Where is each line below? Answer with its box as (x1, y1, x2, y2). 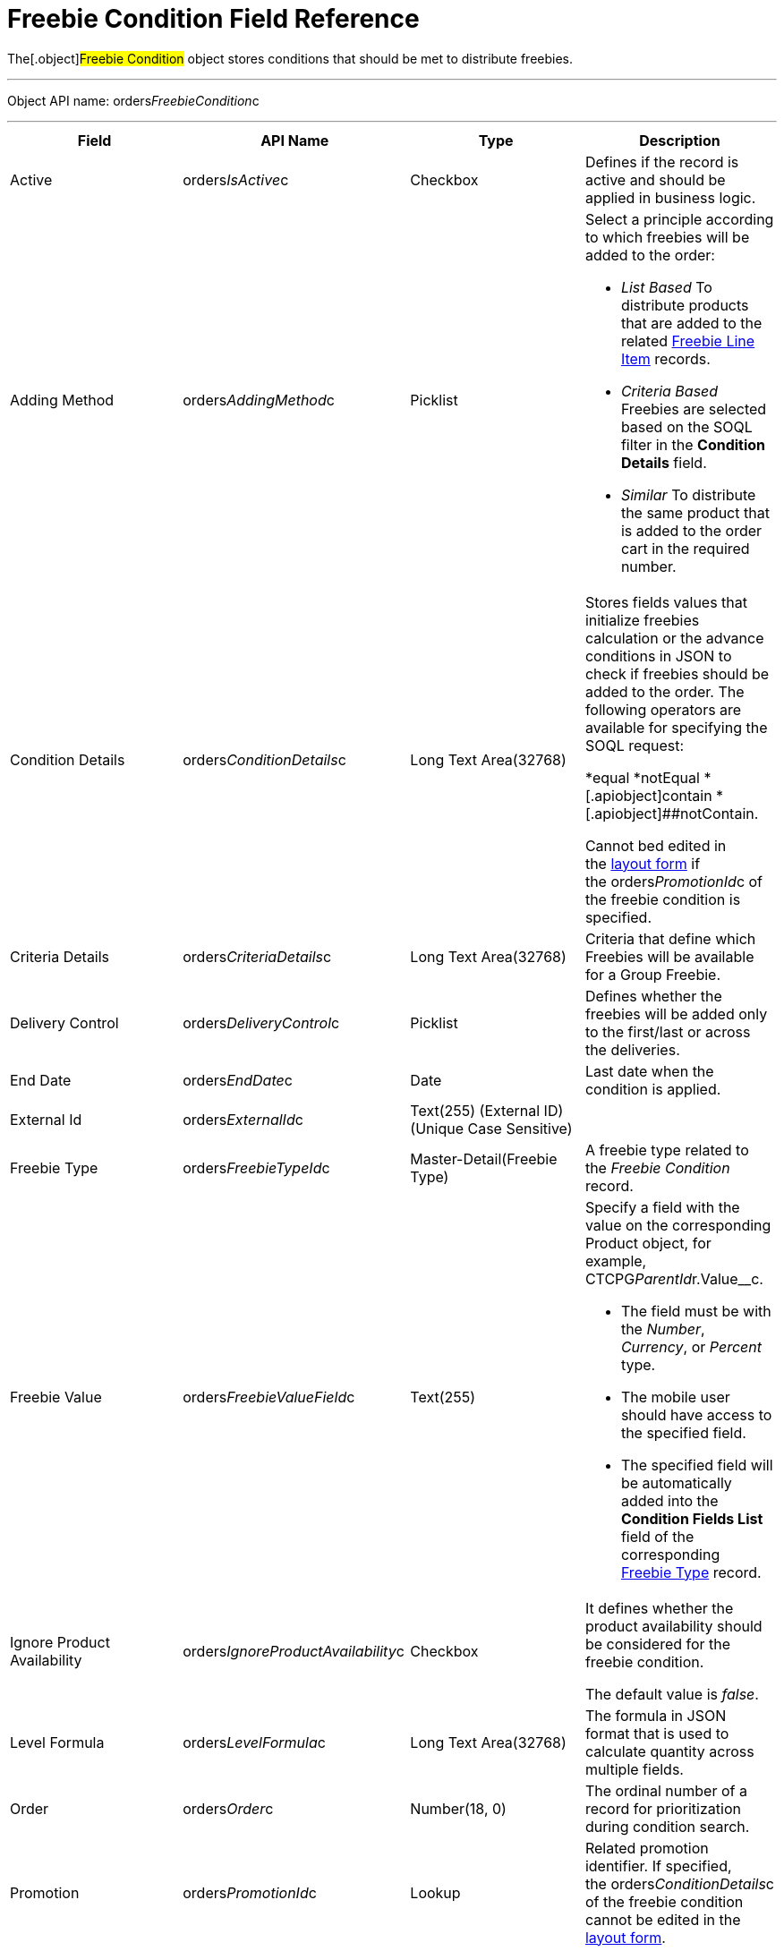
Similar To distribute (620, 485, 756, 504)
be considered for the (584, 1634, 731, 1653)
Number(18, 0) (410, 1799, 507, 1818)
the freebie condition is (584, 890, 741, 908)
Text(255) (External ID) (410, 1101, 564, 1120)
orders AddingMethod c (183, 390, 335, 409)
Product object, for (584, 1233, 712, 1252)
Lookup (410, 1883, 461, 1902)
